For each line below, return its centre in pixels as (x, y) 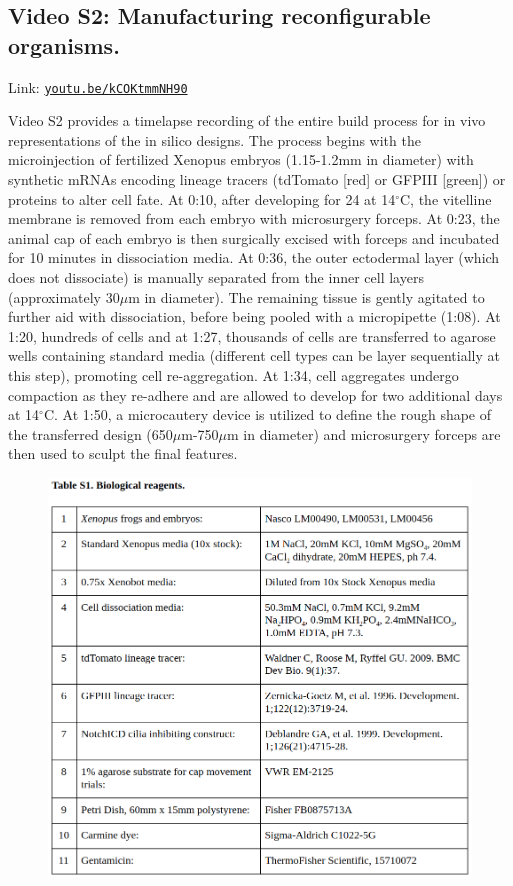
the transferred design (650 (90, 433)
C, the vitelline (446, 198)
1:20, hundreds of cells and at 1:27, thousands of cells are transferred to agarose (252, 335)
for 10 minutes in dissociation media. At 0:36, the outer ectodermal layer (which (254, 257)
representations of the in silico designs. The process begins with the (214, 139)
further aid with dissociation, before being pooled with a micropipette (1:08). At (254, 316)
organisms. (64, 44)
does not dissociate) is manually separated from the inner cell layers (216, 277)
